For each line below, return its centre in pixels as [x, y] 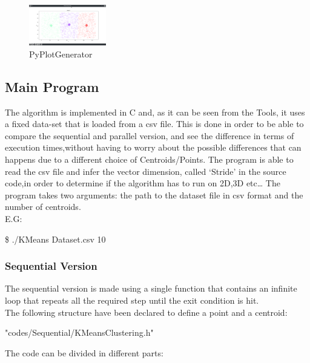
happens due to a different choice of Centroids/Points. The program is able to [149, 159]
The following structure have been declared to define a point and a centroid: [146, 312]
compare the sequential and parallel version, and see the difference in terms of [150, 135]
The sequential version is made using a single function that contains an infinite [151, 288]
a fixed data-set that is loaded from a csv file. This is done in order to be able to [154, 124]
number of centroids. [43, 207]
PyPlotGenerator [61, 54]
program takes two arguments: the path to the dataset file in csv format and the [154, 195]
